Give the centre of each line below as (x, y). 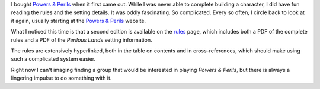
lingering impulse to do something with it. (61, 78)
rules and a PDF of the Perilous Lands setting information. (81, 40)
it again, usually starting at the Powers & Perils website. (79, 21)
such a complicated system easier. (53, 59)
